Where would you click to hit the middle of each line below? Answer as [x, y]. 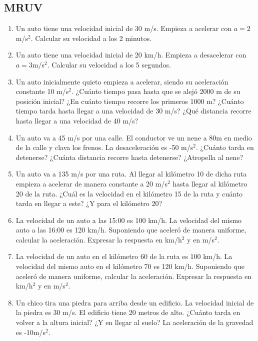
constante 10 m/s [42, 91]
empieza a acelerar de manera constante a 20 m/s [91, 183]
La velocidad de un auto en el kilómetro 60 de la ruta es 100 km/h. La [124, 256]
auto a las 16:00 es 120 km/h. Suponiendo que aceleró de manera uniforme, [131, 230]
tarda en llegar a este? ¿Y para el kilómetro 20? [89, 203]
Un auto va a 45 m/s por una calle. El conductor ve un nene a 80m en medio [134, 137]
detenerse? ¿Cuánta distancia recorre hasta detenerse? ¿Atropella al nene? [129, 157]
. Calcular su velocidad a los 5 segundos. [109, 64]
